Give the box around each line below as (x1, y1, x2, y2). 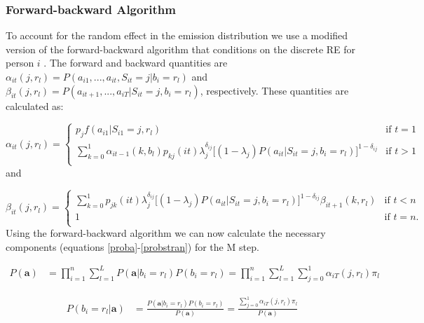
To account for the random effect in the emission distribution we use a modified (6, 28, 348, 43)
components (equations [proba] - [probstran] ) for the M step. (6, 239, 259, 254)
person (6, 55, 34, 70)
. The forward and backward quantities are (43, 55, 228, 70)
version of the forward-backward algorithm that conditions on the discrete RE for (6, 41, 356, 56)
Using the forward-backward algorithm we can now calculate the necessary (6, 226, 326, 240)
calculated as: (6, 98, 64, 113)
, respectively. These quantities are (200, 83, 349, 97)
